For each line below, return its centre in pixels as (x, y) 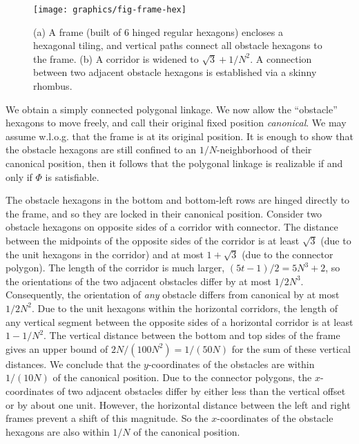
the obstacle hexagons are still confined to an (101, 149)
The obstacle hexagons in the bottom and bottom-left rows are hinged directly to (178, 200)
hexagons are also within (58, 431)
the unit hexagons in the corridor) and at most (105, 254)
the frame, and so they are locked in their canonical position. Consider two (164, 213)
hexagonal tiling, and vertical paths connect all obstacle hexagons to (178, 45)
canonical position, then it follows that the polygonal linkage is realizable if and (174, 163)
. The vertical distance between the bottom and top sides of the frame (192, 335)
